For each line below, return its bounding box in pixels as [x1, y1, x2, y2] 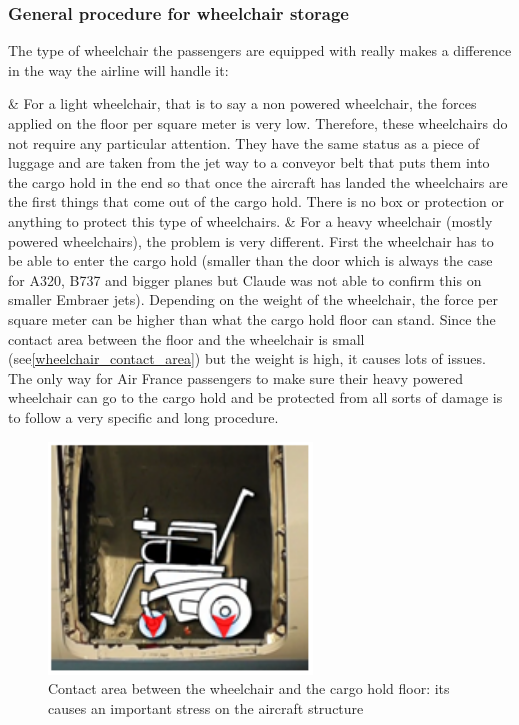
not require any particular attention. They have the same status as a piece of [8, 132, 480, 153]
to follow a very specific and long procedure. [8, 406, 279, 427]
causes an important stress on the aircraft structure [48, 697, 364, 718]
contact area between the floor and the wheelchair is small [8, 328, 365, 349]
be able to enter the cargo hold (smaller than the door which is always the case [8, 250, 493, 271]
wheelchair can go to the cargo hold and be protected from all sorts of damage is [8, 387, 503, 408]
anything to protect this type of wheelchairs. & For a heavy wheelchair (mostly [8, 210, 493, 231]
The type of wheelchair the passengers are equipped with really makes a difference [8, 40, 512, 61]
